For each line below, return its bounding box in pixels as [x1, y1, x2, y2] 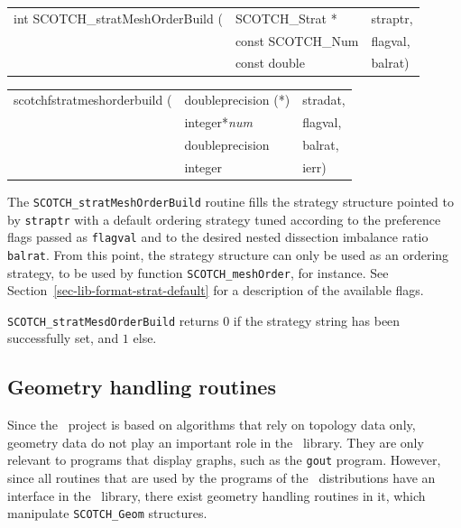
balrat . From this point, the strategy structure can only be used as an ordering [7, 245, 449, 264]
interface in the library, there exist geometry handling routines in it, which [7, 486, 426, 505]
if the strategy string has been [233, 310, 401, 329]
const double [235, 53, 305, 72]
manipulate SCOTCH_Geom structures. [7, 504, 207, 523]
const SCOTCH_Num [235, 31, 359, 50]
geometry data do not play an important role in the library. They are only [7, 432, 424, 451]
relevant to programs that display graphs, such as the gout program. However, [7, 450, 441, 469]
